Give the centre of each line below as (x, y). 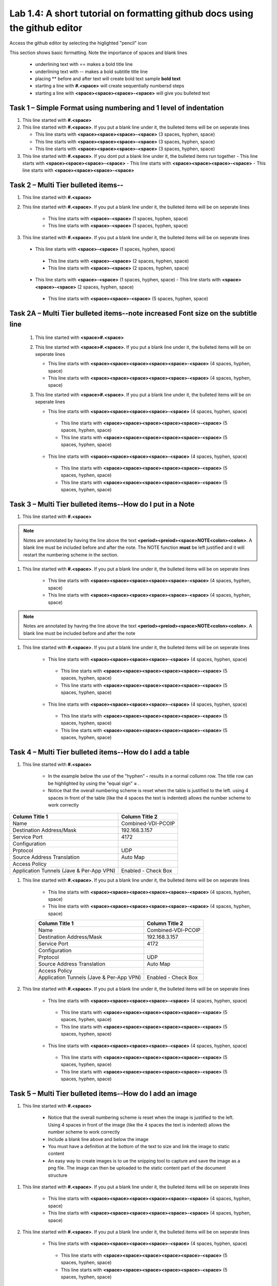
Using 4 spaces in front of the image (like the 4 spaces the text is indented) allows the (139, 1124)
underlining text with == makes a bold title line (84, 64)
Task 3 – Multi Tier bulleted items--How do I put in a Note (102, 504)
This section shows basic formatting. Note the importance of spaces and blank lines (98, 52)
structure (58, 1175)
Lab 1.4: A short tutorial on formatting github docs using (131, 13)
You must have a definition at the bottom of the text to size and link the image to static (139, 1147)
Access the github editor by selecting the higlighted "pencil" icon (78, 43)
